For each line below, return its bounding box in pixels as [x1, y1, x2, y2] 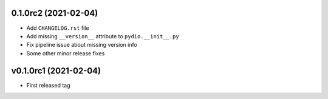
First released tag [26, 81, 70, 89]
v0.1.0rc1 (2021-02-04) [11, 66, 101, 76]
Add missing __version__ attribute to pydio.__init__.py [26, 32, 179, 39]
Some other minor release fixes [26, 49, 105, 57]
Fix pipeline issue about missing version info [26, 41, 138, 49]
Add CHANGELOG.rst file [26, 24, 89, 32]
